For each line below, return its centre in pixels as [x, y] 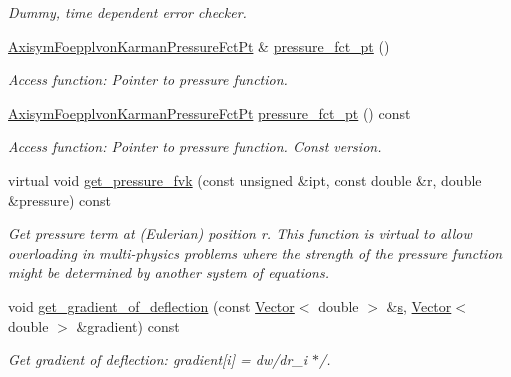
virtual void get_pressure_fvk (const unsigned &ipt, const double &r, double [245, 179]
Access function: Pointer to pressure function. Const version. [195, 146]
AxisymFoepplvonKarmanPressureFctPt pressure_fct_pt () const [209, 112]
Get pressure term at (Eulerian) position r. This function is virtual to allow [240, 233]
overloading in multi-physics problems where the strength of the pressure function [255, 252]
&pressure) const [59, 199]
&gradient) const [128, 325]
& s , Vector [419, 305]
